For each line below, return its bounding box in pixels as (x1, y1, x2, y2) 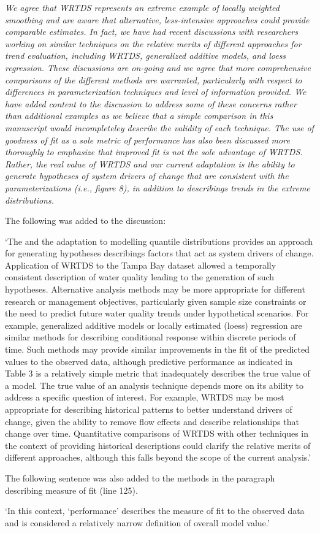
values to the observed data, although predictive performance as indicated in (5, 355, 293, 367)
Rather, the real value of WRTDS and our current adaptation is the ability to (5, 157, 295, 170)
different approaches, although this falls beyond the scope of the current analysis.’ (5, 451, 311, 464)
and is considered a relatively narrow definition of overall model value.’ (5, 516, 270, 529)
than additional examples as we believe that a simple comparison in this (5, 109, 273, 122)
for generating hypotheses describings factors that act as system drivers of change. (5, 247, 314, 259)
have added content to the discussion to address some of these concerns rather (5, 97, 297, 110)
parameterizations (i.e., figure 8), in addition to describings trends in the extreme (5, 181, 310, 194)
